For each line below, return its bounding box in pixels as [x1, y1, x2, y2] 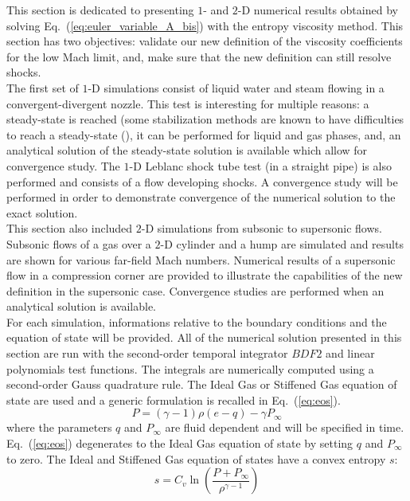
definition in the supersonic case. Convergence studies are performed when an [6, 282, 385, 299]
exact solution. [6, 204, 78, 221]
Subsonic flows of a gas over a [6, 235, 151, 252]
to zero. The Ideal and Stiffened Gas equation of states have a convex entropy [6, 450, 386, 467]
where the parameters [6, 419, 112, 436]
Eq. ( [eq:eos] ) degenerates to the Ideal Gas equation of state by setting [6, 435, 353, 452]
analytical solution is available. [6, 298, 157, 315]
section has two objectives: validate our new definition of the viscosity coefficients [6, 33, 403, 49]
